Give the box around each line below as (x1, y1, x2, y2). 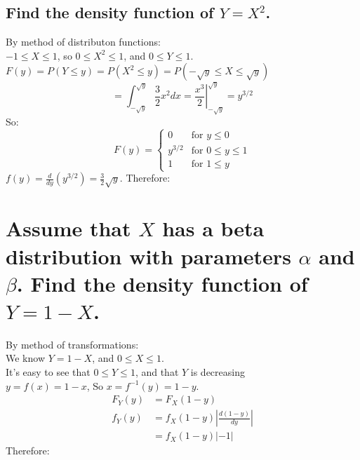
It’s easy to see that (6, 365, 91, 379)
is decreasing (190, 365, 245, 379)
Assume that (6, 214, 131, 243)
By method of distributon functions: (6, 34, 161, 49)
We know (6, 351, 45, 365)
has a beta (162, 214, 265, 243)
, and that (135, 365, 179, 379)
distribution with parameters (6, 241, 291, 270)
